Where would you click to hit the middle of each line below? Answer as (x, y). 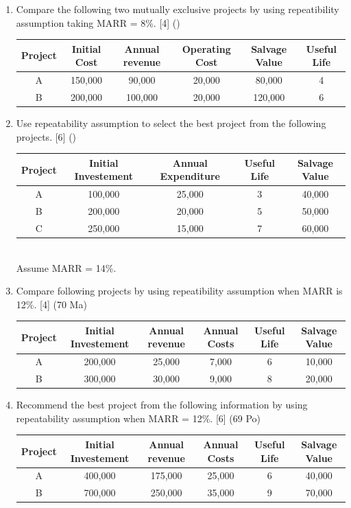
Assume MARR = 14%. (66, 267)
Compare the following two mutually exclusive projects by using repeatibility (178, 9)
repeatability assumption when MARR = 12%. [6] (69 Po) (138, 418)
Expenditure (190, 176)
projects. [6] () (46, 136)
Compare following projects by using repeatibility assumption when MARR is (179, 291)
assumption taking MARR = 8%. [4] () (98, 22)
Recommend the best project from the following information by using (162, 405)
